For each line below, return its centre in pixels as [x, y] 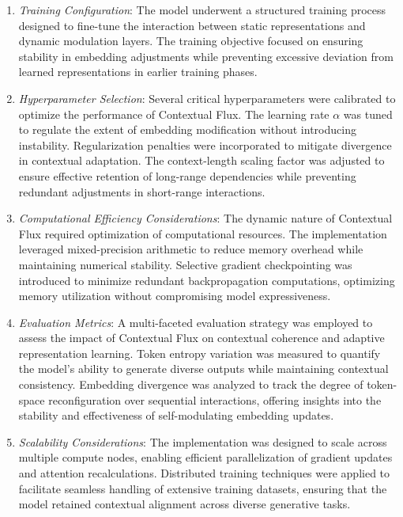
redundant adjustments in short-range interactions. [142, 191]
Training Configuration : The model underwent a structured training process [202, 10]
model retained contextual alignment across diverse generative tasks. [185, 504]
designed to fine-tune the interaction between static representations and [192, 25]
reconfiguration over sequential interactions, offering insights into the [215, 399]
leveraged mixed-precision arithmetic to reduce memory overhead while [191, 249]
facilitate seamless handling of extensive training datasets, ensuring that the [203, 488]
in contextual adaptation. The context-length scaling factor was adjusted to [201, 160]
